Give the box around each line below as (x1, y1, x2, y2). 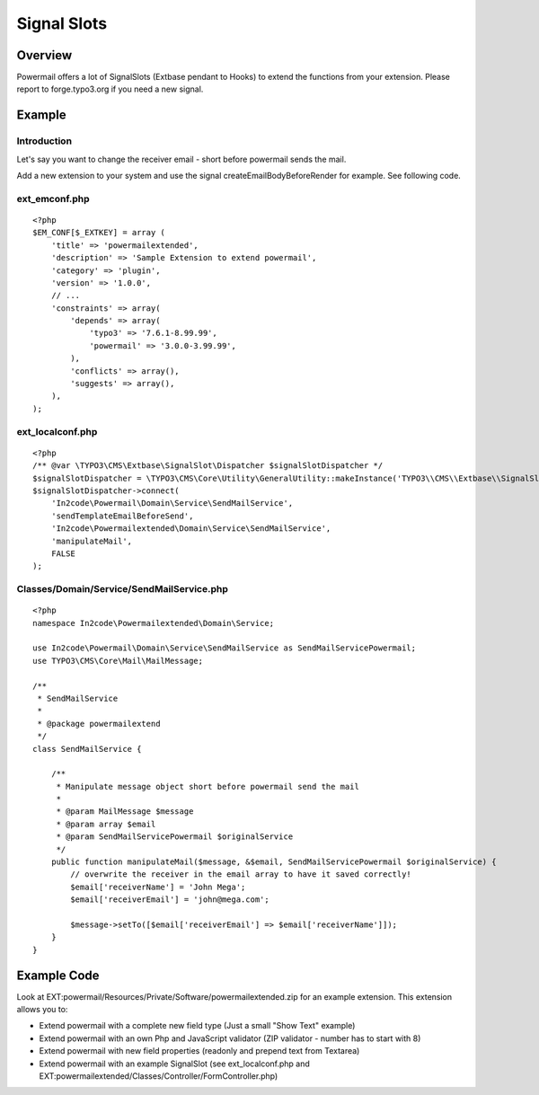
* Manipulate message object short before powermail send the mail (56, 782, 359, 791)
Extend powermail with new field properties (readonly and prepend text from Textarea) (39, 1046, 360, 1056)
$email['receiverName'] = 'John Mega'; (70, 881, 246, 892)
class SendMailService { (32, 744, 142, 754)
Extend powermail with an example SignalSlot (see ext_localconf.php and (39, 1058, 310, 1069)
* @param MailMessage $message (56, 807, 194, 817)
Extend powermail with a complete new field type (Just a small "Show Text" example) (39, 1020, 356, 1031)
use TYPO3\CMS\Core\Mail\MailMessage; (32, 656, 204, 666)
